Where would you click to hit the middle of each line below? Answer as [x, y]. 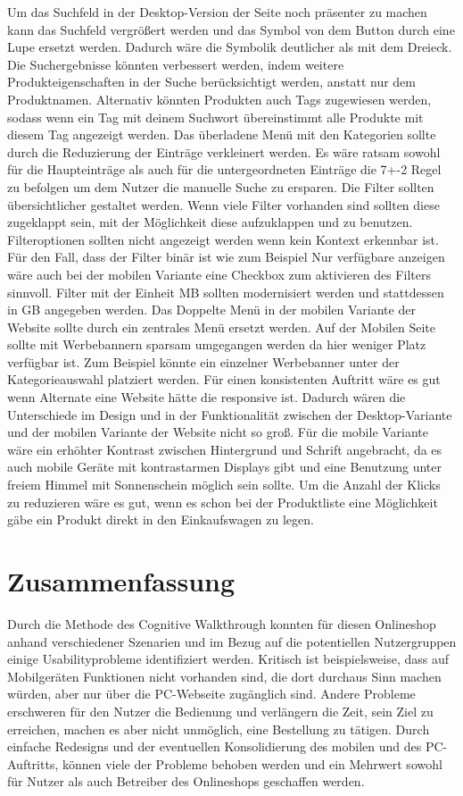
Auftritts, [33, 763]
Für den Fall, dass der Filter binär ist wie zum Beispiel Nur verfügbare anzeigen [226, 257]
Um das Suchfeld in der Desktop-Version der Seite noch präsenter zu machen [217, 12]
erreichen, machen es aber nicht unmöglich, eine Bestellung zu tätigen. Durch [219, 729]
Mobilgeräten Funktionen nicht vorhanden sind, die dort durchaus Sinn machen [224, 676]
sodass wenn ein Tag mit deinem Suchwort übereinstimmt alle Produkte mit [215, 117]
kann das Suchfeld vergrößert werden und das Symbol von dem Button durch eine [231, 29]
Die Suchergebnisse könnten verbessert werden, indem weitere [176, 64]
